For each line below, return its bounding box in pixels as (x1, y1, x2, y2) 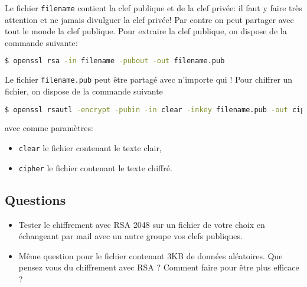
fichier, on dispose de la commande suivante (5, 84, 163, 97)
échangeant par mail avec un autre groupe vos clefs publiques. (18, 230, 243, 242)
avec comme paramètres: (5, 122, 93, 134)
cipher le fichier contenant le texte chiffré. (18, 161, 172, 174)
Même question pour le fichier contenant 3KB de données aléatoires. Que (18, 249, 283, 262)
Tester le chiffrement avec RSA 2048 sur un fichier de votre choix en (18, 218, 265, 230)
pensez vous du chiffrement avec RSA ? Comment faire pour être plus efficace (18, 261, 299, 273)
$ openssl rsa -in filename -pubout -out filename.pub (5, 57, 225, 66)
